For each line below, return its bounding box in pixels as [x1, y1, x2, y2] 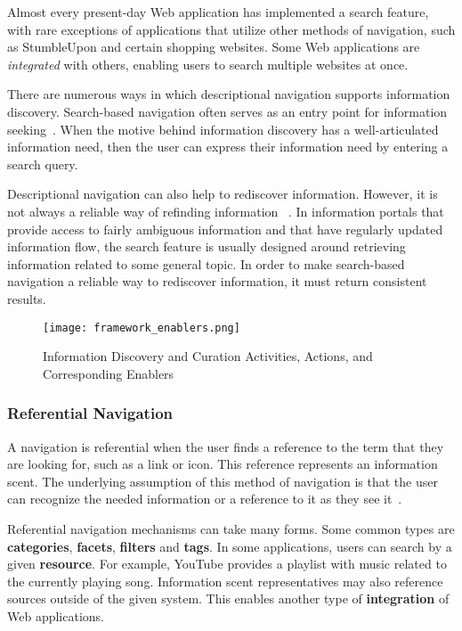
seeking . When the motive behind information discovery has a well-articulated [7, 119, 439, 138]
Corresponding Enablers [43, 364, 174, 382]
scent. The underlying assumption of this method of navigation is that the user [7, 471, 438, 490]
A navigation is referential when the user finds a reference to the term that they [7, 437, 444, 455]
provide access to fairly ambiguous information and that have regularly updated [7, 219, 443, 238]
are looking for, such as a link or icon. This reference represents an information [7, 455, 438, 473]
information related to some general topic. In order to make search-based [7, 254, 405, 273]
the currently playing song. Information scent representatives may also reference [7, 571, 443, 590]
